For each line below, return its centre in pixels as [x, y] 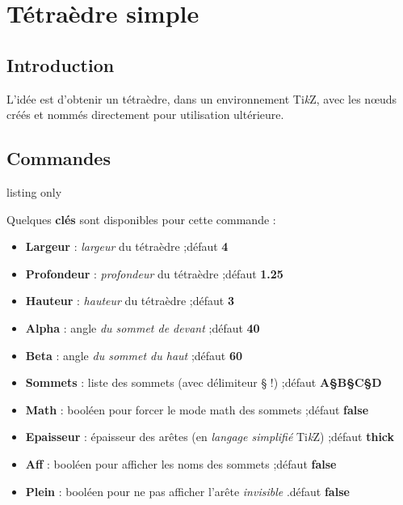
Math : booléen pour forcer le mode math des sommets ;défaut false [197, 409]
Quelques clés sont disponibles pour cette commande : [141, 219]
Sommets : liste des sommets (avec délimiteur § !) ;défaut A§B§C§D [204, 382]
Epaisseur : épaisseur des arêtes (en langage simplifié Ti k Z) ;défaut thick [210, 437]
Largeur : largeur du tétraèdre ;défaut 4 [127, 246]
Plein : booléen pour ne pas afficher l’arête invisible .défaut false [187, 491]
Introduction [61, 64]
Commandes [59, 158]
